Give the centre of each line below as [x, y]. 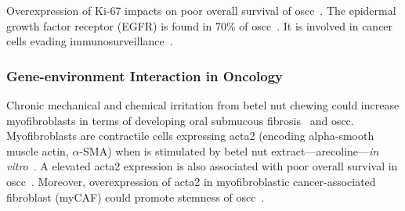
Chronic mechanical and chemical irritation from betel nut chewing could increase [203, 105]
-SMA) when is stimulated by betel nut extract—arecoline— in [229, 150]
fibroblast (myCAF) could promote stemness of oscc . [136, 197]
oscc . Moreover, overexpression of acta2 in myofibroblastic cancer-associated [191, 181]
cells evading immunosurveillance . [90, 41]
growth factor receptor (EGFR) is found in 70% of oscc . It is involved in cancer [200, 25]
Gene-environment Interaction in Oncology [145, 75]
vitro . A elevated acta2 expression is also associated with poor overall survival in [202, 166]
